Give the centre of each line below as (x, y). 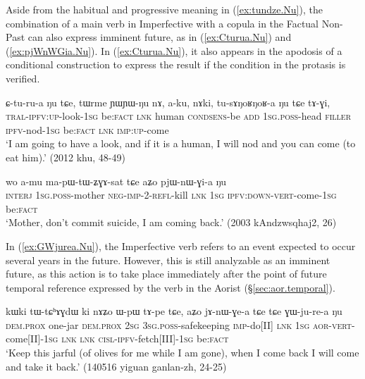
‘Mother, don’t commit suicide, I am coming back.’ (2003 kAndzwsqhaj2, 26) (171, 222)
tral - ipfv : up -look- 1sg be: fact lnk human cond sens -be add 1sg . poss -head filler (179, 116)
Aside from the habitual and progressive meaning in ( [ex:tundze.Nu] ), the (164, 9)
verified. (23, 78)
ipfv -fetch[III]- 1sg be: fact (173, 338)
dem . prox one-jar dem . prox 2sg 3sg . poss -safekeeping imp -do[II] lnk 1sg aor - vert (179, 324)
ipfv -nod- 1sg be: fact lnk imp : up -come (87, 129)
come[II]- (25, 338)
